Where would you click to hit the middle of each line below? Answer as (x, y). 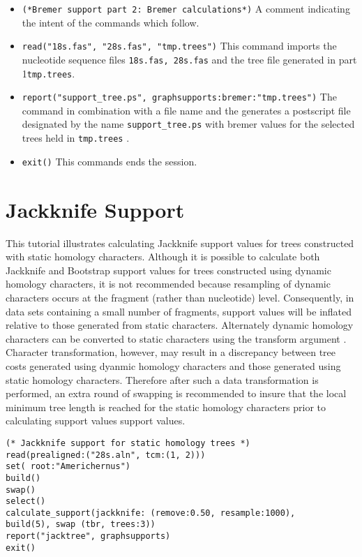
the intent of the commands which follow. (111, 22)
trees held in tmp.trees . (76, 138)
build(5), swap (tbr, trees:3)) (81, 525)
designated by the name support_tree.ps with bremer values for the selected (188, 124)
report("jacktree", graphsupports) (88, 536)
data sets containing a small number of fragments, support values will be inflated (179, 311)
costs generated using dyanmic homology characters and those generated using (173, 365)
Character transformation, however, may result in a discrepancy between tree (171, 352)
